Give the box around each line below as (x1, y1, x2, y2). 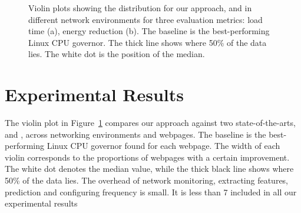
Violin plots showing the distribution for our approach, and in (28, 2, 252, 14)
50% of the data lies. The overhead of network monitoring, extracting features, (5, 174, 289, 187)
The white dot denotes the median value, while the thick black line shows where (5, 162, 294, 175)
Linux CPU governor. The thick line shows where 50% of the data (28, 36, 267, 48)
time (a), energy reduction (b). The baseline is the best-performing (28, 25, 270, 37)
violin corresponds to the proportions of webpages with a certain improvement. (5, 151, 290, 163)
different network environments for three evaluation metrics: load (28, 13, 263, 25)
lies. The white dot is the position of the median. (28, 48, 205, 60)
